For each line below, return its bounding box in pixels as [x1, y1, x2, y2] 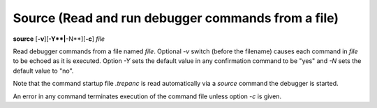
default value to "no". [13, 66, 74, 75]
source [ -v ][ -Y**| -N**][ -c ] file [13, 35, 105, 43]
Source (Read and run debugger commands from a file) [13, 10, 339, 26]
